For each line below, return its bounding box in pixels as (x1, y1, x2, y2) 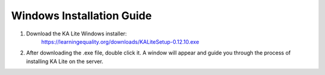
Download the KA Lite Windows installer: (26, 30, 127, 37)
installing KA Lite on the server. (26, 58, 104, 65)
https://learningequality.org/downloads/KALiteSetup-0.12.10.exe (41, 38, 200, 45)
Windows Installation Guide (11, 9, 152, 22)
